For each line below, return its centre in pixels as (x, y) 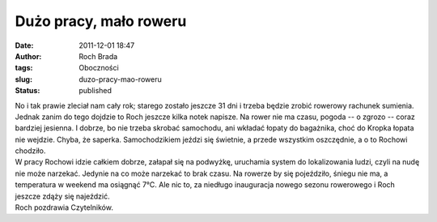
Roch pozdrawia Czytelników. (64, 207)
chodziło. (30, 151)
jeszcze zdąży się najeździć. (62, 196)
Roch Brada (98, 56)
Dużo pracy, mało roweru (101, 21)
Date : (24, 45)
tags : (24, 68)
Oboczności (99, 68)
